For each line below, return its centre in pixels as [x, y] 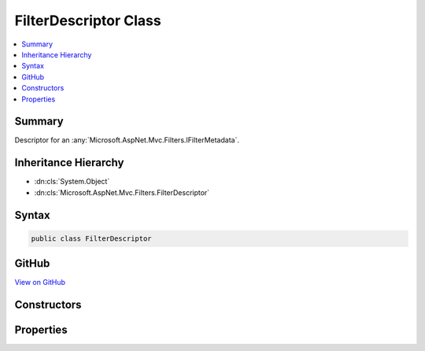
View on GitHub [40, 283]
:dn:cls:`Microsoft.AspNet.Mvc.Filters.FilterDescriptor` [122, 192]
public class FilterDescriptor [92, 238]
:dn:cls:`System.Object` [72, 182]
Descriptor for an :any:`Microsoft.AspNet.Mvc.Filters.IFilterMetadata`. [127, 140]
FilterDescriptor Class [88, 20]
